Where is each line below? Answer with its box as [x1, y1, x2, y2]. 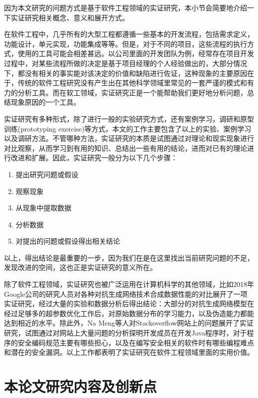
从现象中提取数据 [15, 202, 71, 213]
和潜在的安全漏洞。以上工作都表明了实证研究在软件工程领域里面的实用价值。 [4, 347, 254, 357]
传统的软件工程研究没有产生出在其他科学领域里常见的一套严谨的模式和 [17, 77, 247, 88]
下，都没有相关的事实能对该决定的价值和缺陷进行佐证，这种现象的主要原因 [4, 67, 247, 78]
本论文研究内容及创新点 [4, 376, 157, 396]
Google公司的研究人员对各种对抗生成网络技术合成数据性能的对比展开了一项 [4, 288, 248, 299]
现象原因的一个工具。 [10, 97, 80, 107]
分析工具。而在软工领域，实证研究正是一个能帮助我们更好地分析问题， [17, 87, 247, 97]
